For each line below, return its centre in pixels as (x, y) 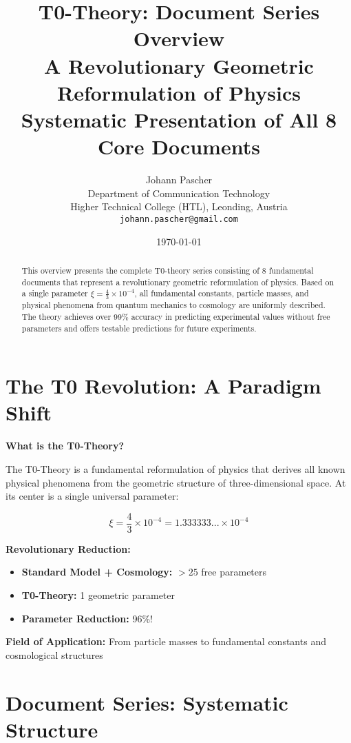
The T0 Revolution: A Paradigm (163, 386)
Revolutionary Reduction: (68, 548)
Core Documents (179, 146)
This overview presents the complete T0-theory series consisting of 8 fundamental (168, 270)
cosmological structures (54, 654)
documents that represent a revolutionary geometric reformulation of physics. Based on (178, 282)
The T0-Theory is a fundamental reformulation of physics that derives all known (175, 468)
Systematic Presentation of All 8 (179, 119)
